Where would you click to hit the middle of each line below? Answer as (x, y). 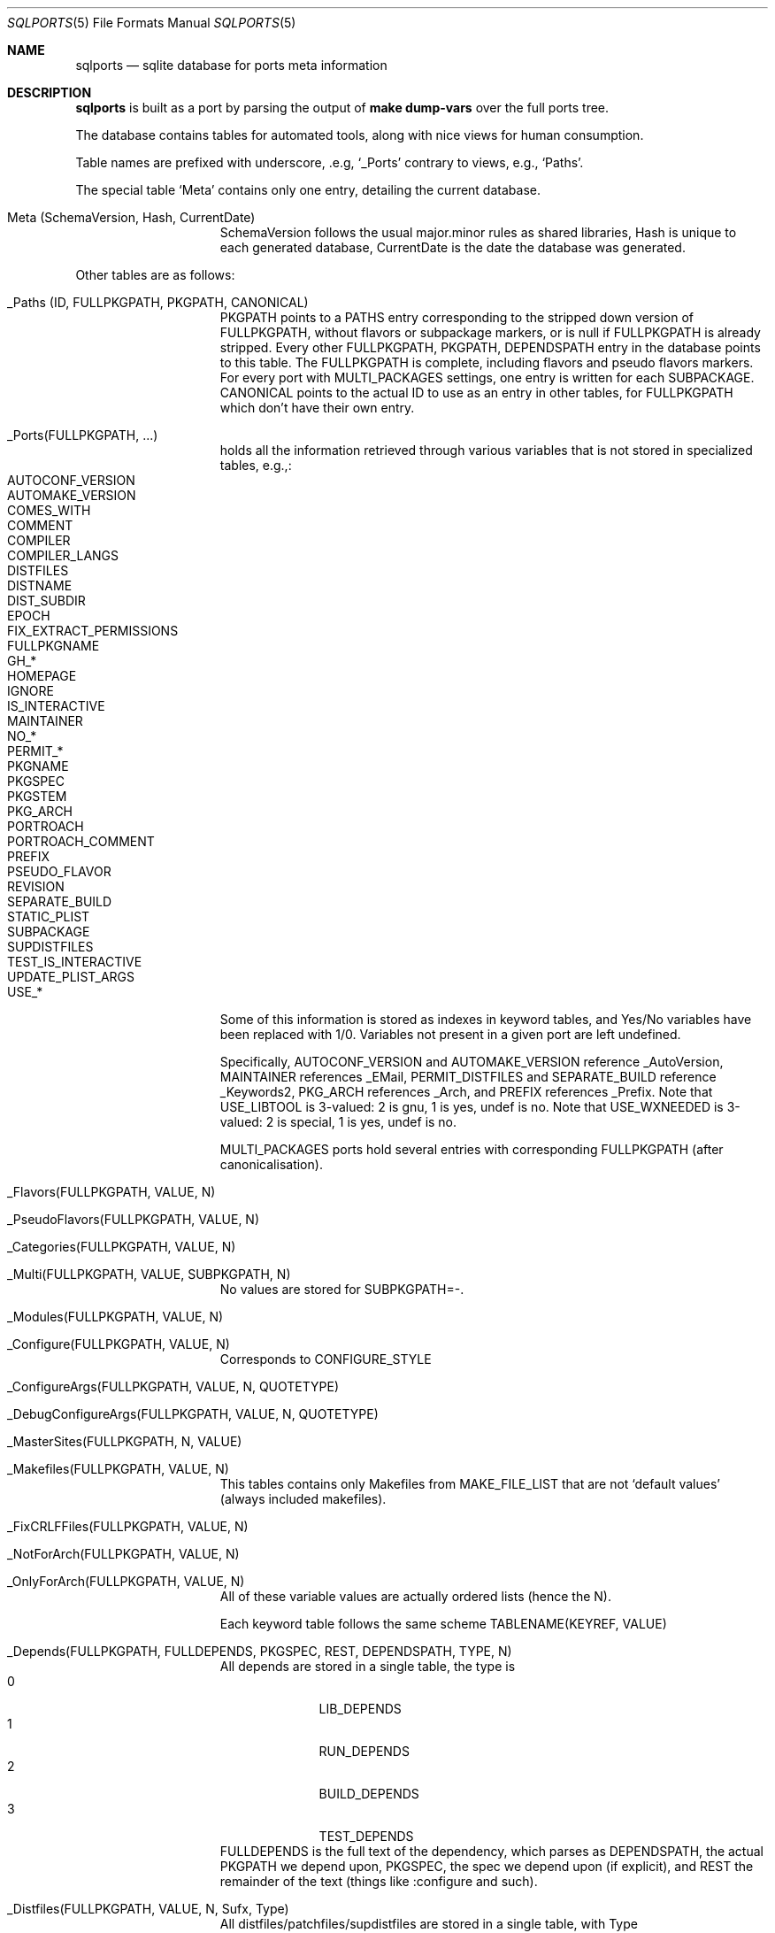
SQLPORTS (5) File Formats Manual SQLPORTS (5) (152, 23)
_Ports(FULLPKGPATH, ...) (83, 435)
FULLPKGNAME (54, 646)
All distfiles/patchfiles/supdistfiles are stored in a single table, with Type (429, 1924)
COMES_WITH (49, 510)
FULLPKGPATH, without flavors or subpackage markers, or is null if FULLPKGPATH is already (490, 332)
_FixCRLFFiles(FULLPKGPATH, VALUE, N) (128, 1526)
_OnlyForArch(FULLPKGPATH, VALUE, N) (126, 1581)
